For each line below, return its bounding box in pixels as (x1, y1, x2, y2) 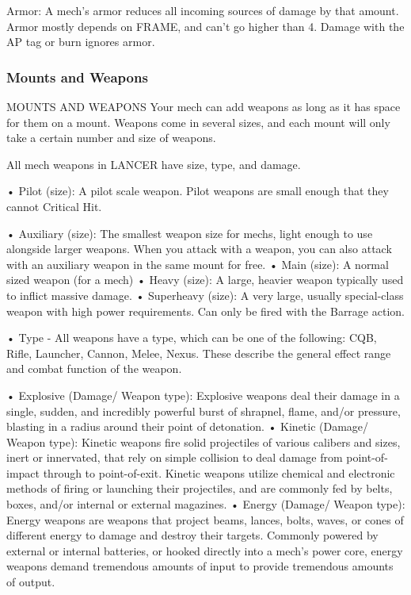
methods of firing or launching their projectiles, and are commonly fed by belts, (6, 480, 393, 497)
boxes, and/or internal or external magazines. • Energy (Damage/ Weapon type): (6, 496, 405, 512)
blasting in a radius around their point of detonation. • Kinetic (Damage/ (6, 418, 369, 435)
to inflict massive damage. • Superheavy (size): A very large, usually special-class (6, 286, 404, 303)
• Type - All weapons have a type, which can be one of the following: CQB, (6, 329, 377, 346)
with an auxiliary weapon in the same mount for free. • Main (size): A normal (6, 255, 389, 272)
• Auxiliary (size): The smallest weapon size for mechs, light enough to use (6, 225, 373, 241)
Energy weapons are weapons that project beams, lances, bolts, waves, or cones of (6, 511, 404, 528)
